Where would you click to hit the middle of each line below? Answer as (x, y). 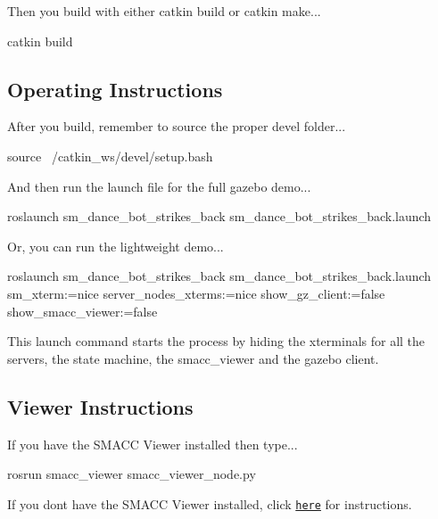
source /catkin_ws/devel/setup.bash (110, 156)
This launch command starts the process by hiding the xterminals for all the (216, 341)
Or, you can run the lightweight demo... (116, 246)
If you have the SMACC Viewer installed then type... (153, 444)
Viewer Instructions (100, 406)
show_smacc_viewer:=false (83, 311)
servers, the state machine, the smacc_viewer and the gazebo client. (193, 358)
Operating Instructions (115, 89)
